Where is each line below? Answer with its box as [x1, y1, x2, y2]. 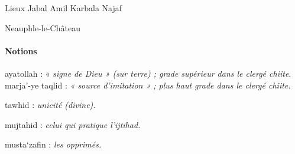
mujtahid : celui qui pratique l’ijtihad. [5, 118, 141, 130]
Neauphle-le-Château [5, 21, 80, 34]
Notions [5, 44, 37, 57]
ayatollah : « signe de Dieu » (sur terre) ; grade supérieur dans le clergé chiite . [5, 67, 291, 79]
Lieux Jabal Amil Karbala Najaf [5, 2, 122, 14]
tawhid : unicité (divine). [5, 99, 96, 111]
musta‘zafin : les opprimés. [5, 138, 102, 150]
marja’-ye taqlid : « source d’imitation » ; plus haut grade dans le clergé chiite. [5, 78, 291, 91]
